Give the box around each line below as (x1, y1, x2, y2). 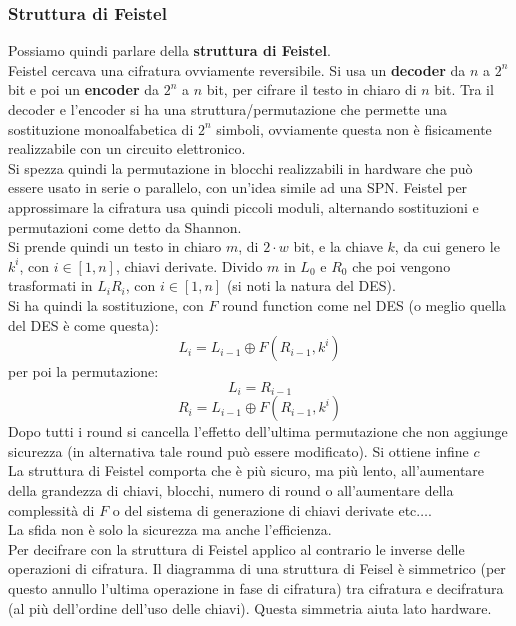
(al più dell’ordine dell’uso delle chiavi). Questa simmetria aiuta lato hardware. (8, 597, 492, 618)
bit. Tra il (434, 79, 494, 100)
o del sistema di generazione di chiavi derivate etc (112, 499, 417, 520)
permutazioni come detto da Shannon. (8, 216, 242, 237)
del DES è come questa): (8, 314, 159, 335)
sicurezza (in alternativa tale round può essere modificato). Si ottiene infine (8, 440, 469, 461)
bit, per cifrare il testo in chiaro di (206, 79, 417, 100)
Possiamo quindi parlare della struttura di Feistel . (8, 40, 331, 61)
